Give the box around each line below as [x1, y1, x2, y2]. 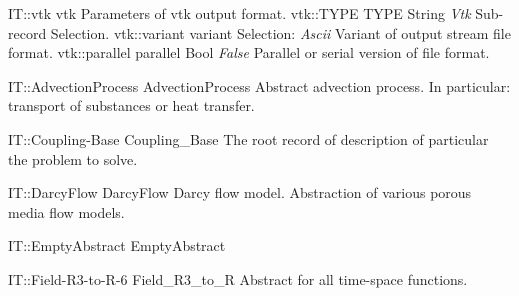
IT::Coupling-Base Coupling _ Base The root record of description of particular [8, 128, 489, 149]
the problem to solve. [8, 148, 138, 169]
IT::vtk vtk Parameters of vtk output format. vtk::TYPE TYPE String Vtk [8, 3, 471, 23]
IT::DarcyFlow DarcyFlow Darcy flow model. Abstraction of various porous [8, 182, 472, 203]
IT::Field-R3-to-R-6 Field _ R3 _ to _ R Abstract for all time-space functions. [8, 268, 468, 289]
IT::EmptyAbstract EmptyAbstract [8, 235, 226, 256]
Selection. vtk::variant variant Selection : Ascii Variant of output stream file [50, 22, 511, 43]
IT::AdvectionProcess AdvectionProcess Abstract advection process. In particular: [8, 75, 511, 96]
